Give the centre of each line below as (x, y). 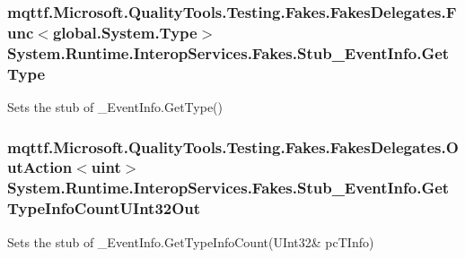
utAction (40, 167)
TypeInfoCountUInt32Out (104, 208)
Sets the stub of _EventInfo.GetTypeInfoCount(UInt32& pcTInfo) (191, 241)
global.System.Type (125, 32)
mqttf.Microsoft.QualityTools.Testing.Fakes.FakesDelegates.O (233, 146)
